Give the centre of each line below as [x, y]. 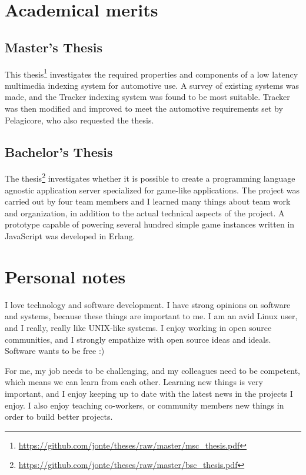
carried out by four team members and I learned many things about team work [148, 201]
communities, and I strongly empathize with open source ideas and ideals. [138, 339]
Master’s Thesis [54, 47]
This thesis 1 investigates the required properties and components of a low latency [152, 73]
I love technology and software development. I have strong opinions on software [148, 304]
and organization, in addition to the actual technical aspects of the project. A [145, 213]
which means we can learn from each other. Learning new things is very [134, 382]
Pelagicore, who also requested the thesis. [79, 120]
